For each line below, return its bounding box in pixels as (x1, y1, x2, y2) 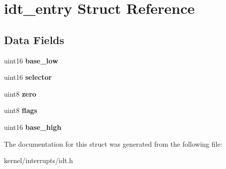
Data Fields (4, 32, 65, 47)
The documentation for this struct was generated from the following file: (4, 138, 223, 149)
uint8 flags (4, 105, 38, 115)
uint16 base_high (4, 121, 62, 132)
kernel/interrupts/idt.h (4, 155, 73, 166)
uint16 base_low (4, 55, 58, 65)
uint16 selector (4, 72, 52, 82)
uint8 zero (4, 88, 37, 99)
